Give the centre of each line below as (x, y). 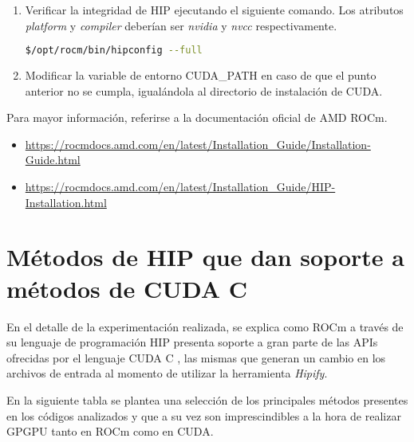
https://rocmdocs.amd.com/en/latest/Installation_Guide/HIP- (180, 187)
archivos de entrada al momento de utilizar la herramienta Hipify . (167, 373)
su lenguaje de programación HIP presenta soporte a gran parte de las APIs (192, 342)
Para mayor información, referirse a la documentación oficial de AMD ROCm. (197, 117)
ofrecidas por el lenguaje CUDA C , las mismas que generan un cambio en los (196, 357)
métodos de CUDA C (127, 288)
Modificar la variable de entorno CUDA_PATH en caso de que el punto (201, 75)
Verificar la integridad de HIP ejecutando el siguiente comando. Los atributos (214, 10)
